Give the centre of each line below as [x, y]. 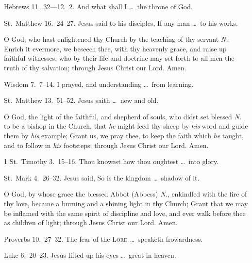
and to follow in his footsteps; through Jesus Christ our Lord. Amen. [106, 145]
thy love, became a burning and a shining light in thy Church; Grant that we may [126, 203]
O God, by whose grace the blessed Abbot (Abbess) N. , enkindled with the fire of [126, 194]
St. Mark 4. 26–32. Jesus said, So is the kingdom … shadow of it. [102, 177]
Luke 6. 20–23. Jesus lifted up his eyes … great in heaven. [90, 255]
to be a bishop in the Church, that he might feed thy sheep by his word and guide [126, 126]
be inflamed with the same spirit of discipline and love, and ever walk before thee [125, 213]
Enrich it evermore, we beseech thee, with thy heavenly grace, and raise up [115, 48]
